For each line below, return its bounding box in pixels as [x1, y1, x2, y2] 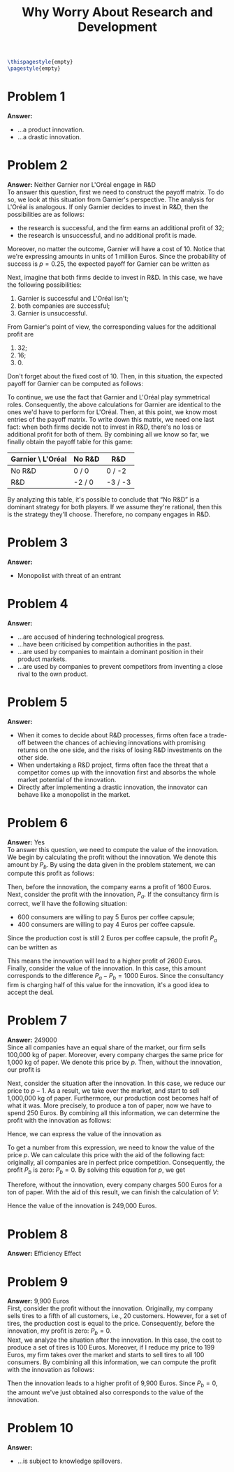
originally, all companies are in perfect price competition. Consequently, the [7, 1158, 226, 1166]
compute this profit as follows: [7, 869, 94, 878]
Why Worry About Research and [22, 4, 213, 20]
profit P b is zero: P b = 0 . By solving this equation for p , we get [7, 1166, 186, 1175]
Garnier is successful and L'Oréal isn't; [17, 294, 129, 302]
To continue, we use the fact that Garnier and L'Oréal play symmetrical [7, 392, 210, 401]
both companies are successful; [17, 302, 110, 310]
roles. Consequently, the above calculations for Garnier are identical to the [7, 400, 221, 409]
